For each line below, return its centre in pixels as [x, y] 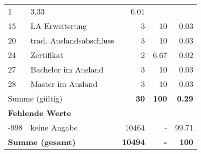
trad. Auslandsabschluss [72, 40]
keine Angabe [54, 127]
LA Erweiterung [59, 26]
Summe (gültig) [35, 98]
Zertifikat [47, 55]
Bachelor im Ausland [67, 69]
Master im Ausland [64, 84]
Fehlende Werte [40, 113]
